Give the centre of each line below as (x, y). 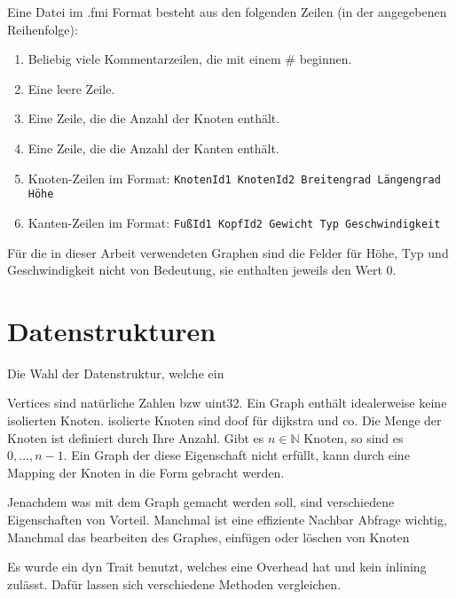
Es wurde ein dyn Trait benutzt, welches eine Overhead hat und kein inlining (217, 567)
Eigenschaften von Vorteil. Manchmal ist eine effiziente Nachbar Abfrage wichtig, (227, 519)
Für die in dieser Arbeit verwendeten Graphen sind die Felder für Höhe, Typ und (228, 252)
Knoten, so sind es (354, 437)
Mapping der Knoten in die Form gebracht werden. (146, 472)
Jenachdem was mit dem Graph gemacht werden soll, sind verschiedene (201, 502)
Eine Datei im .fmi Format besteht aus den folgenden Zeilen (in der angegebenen (227, 12)
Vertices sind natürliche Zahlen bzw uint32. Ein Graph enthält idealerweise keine (227, 403)
